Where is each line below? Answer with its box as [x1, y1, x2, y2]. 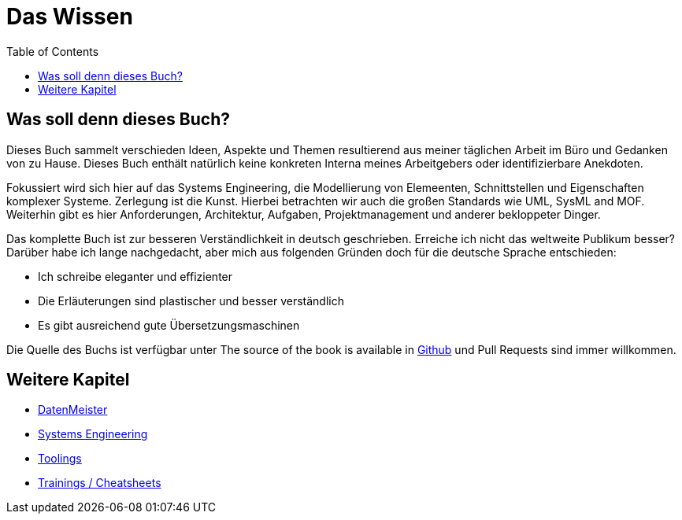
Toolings [38, 452, 82, 466]
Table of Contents [6, 44, 99, 58]
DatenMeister [38, 403, 108, 417]
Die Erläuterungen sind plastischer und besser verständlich [38, 293, 344, 308]
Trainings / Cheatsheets [38, 476, 161, 490]
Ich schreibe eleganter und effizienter [38, 269, 233, 283]
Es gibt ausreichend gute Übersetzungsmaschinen [38, 318, 300, 332]
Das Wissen [6, 3, 133, 30]
